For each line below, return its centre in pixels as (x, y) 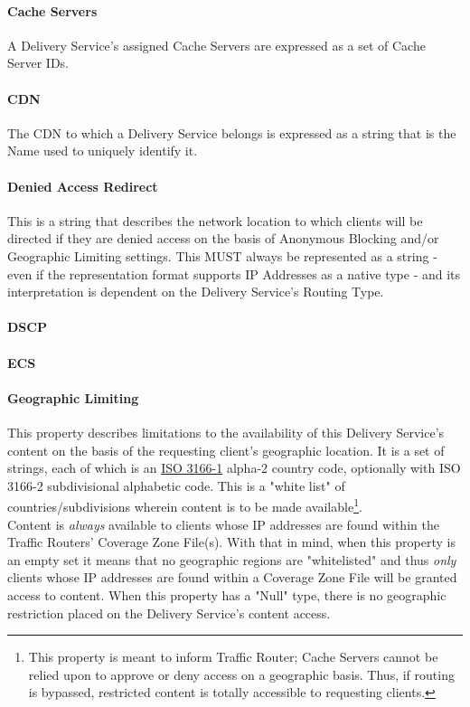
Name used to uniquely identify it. (103, 151)
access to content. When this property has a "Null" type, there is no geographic (227, 594)
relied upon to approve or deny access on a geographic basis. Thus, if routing (241, 674)
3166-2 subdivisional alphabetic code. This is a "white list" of (176, 485)
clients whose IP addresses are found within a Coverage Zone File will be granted (232, 577)
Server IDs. (38, 63)
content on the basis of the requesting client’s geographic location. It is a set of (226, 450)
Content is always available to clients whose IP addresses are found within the (223, 524)
